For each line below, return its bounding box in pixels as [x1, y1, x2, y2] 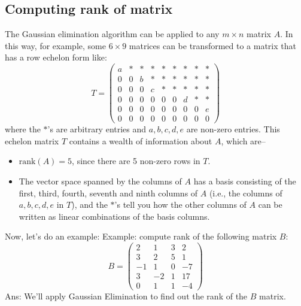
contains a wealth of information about [69, 134, 212, 147]
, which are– [221, 134, 266, 147]
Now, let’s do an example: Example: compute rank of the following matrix [5, 230, 277, 243]
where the [5, 123, 41, 135]
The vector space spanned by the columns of [19, 175, 182, 187]
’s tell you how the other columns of [114, 198, 247, 211]
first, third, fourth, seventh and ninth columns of [19, 186, 198, 199]
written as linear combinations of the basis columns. [19, 210, 210, 222]
